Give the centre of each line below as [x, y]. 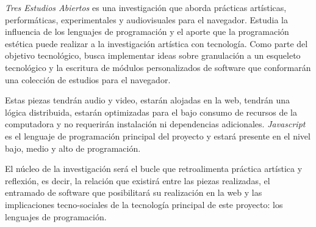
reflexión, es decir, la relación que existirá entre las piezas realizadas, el [138, 180]
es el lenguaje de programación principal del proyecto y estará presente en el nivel [158, 136]
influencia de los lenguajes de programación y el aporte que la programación [147, 32]
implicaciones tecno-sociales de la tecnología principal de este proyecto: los [144, 204]
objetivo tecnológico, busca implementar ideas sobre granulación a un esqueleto [153, 55]
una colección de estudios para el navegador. [88, 79]
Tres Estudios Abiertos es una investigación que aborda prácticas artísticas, [146, 7]
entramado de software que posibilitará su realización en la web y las [134, 192]
